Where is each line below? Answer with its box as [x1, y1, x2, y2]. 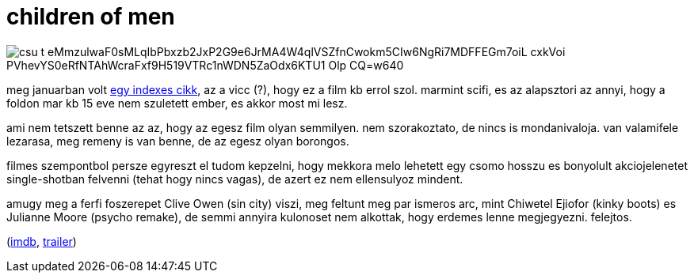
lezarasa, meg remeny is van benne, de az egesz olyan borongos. [6, 134, 349, 148]
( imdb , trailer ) [6, 234, 77, 248]
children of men [6, 3, 175, 30]
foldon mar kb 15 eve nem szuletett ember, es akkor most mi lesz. [6, 96, 348, 110]
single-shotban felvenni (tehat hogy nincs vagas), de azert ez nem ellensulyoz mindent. [6, 172, 463, 186]
